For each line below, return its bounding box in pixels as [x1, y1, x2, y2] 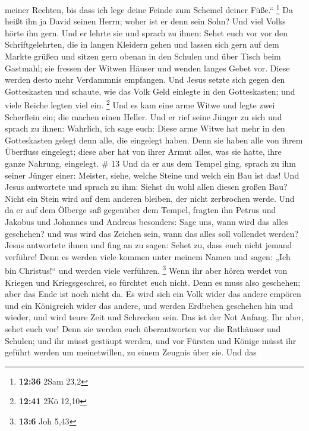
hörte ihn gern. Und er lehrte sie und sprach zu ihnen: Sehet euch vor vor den [5, 26, 288, 39]
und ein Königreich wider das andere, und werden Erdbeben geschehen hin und [5, 299, 294, 311]
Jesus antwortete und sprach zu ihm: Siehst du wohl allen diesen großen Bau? [5, 180, 288, 193]
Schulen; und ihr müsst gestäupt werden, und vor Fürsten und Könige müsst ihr [5, 334, 297, 346]
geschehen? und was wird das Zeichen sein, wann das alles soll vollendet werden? [5, 227, 299, 239]
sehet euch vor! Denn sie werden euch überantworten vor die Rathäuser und [5, 323, 281, 335]
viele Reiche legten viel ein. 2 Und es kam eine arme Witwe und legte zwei [5, 97, 275, 111]
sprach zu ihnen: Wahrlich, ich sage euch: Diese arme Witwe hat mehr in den [5, 122, 285, 135]
